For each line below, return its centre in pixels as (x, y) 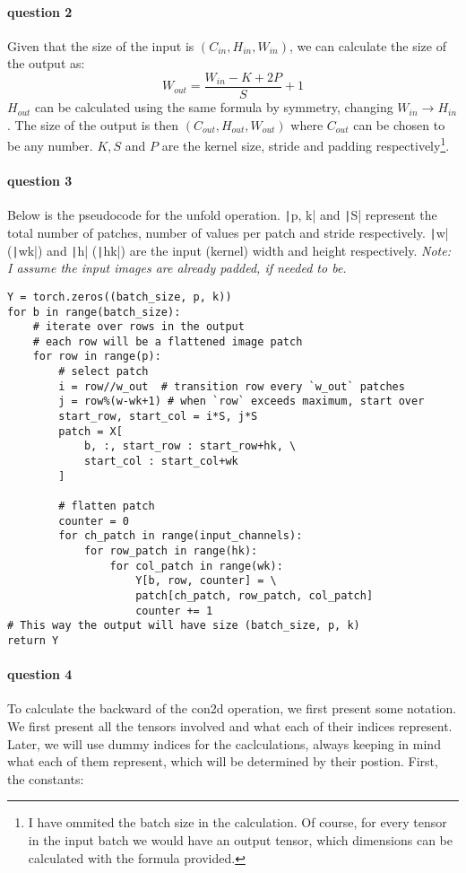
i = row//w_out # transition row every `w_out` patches (232, 386)
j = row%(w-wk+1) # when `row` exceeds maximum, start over (242, 402)
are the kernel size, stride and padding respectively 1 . (306, 144)
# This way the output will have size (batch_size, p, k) (184, 626)
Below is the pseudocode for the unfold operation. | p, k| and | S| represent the (222, 215)
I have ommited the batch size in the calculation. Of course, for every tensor (237, 822)
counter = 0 (94, 521)
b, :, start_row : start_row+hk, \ (190, 446)
